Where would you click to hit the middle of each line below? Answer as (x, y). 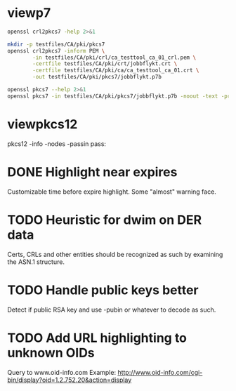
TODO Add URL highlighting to (97, 338)
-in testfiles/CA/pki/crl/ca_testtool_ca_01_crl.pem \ (114, 58)
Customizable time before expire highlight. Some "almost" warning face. (112, 192)
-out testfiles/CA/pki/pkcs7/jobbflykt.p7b (97, 77)
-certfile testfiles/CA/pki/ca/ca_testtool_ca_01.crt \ (116, 71)
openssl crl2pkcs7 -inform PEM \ (56, 51)
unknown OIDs (51, 353)
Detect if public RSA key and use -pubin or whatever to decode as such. (112, 310)
